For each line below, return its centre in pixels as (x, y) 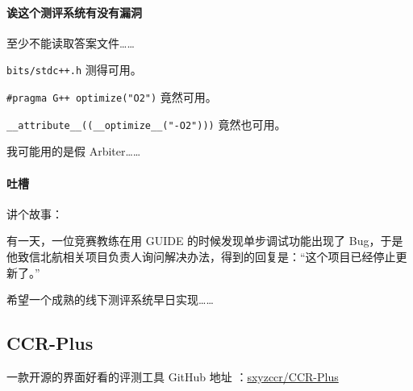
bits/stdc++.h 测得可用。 (74, 70)
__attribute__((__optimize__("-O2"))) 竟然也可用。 (146, 124)
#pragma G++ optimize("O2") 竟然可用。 (112, 97)
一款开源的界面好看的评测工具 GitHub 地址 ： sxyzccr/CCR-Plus (173, 376)
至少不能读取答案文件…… (71, 42)
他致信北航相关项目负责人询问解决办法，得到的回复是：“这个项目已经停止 (201, 256)
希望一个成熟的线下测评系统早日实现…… (110, 299)
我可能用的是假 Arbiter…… (74, 151)
